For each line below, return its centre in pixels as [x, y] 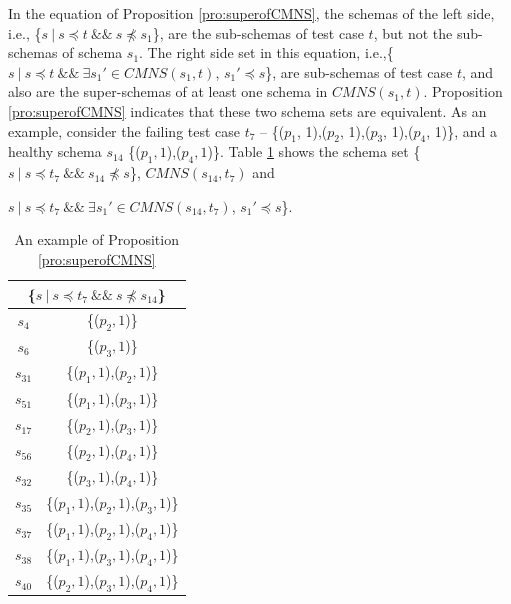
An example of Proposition [96, 239]
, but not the [413, 32]
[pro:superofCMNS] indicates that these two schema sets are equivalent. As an [247, 110]
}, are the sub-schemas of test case [258, 32]
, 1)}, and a [461, 130]
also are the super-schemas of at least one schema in [168, 91]
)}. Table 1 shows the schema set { [314, 151]
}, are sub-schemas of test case [359, 71]
